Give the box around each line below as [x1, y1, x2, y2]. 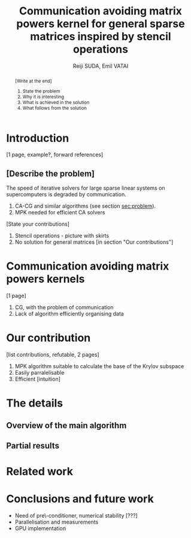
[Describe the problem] [6, 168, 95, 178]
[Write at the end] [14, 77, 52, 84]
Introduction [6, 131, 69, 145]
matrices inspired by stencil [29, 30, 172, 43]
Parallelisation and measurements [14, 518, 99, 526]
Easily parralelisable [14, 369, 65, 376]
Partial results [6, 441, 60, 451]
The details [6, 396, 63, 410]
